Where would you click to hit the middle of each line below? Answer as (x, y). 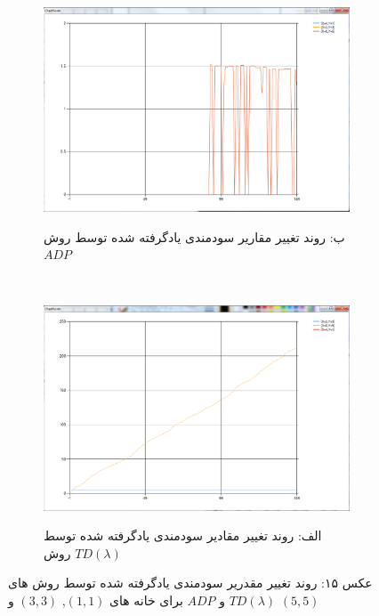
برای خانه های (146, 600)
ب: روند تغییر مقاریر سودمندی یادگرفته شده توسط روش (194, 236)
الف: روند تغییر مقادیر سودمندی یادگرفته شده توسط (183, 535)
